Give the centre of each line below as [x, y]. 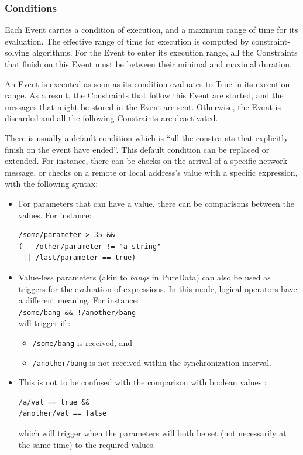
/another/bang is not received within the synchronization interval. [152, 362]
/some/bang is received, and [82, 342]
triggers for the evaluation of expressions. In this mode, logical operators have [158, 288]
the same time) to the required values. [87, 444]
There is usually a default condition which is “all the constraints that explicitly [147, 137]
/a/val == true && [54, 402]
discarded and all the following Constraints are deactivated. [111, 118]
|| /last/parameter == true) [79, 258]
